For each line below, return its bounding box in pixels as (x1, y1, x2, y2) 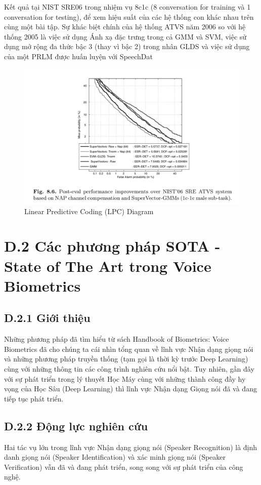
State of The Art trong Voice (4, 255, 211, 276)
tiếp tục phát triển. (4, 393, 64, 403)
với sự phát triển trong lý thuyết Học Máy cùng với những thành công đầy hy (4, 373, 246, 384)
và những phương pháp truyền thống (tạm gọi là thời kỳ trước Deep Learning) (4, 353, 248, 364)
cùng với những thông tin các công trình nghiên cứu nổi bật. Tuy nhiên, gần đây (4, 363, 254, 374)
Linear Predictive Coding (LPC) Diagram (24, 206, 154, 216)
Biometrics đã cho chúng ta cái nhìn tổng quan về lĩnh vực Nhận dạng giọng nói (4, 343, 253, 354)
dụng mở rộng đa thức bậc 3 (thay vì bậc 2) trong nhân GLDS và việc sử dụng (4, 41, 250, 52)
